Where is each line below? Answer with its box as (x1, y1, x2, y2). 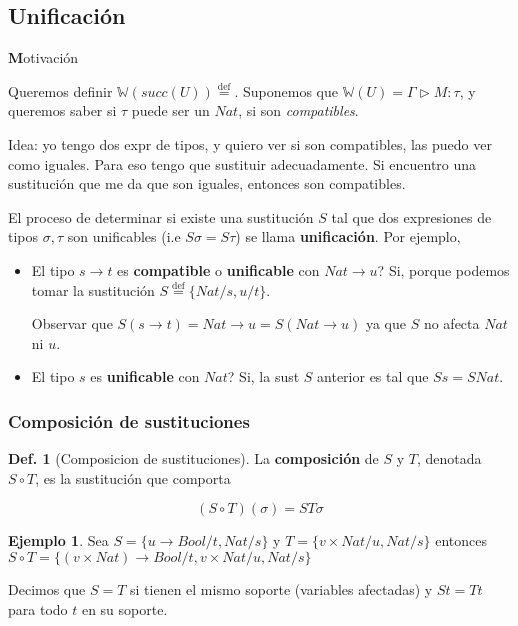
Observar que (31, 313, 113, 334)
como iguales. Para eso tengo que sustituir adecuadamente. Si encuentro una (8, 153, 477, 174)
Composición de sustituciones (8, 408, 250, 433)
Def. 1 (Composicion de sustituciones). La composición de (8, 448, 379, 469)
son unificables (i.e (67, 226, 181, 247)
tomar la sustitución (31, 279, 155, 300)
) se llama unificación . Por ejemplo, (235, 226, 461, 247)
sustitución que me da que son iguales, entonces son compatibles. (8, 173, 406, 194)
